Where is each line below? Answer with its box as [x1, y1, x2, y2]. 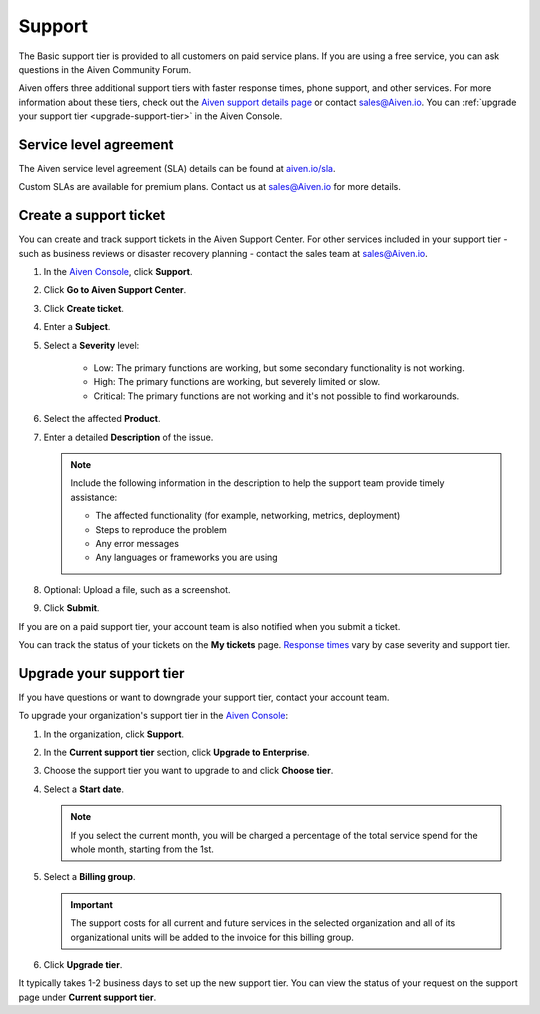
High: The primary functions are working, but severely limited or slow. [93, 376, 380, 388]
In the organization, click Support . [43, 728, 185, 740]
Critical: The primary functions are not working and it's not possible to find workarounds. [93, 390, 460, 402]
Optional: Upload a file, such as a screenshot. [43, 583, 231, 595]
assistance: [70, 491, 118, 503]
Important [70, 898, 114, 910]
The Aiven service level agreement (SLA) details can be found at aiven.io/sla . [18, 163, 336, 175]
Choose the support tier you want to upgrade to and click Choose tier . [43, 765, 334, 777]
